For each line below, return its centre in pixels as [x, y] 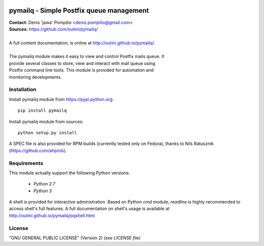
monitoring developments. [35, 77]
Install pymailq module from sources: [46, 122]
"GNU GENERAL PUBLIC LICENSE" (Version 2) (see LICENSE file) [75, 238]
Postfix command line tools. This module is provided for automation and [81, 70]
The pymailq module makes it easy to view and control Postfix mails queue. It [87, 57]
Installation [23, 89]
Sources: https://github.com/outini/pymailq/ [53, 29]
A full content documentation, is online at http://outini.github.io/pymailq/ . [82, 43]
